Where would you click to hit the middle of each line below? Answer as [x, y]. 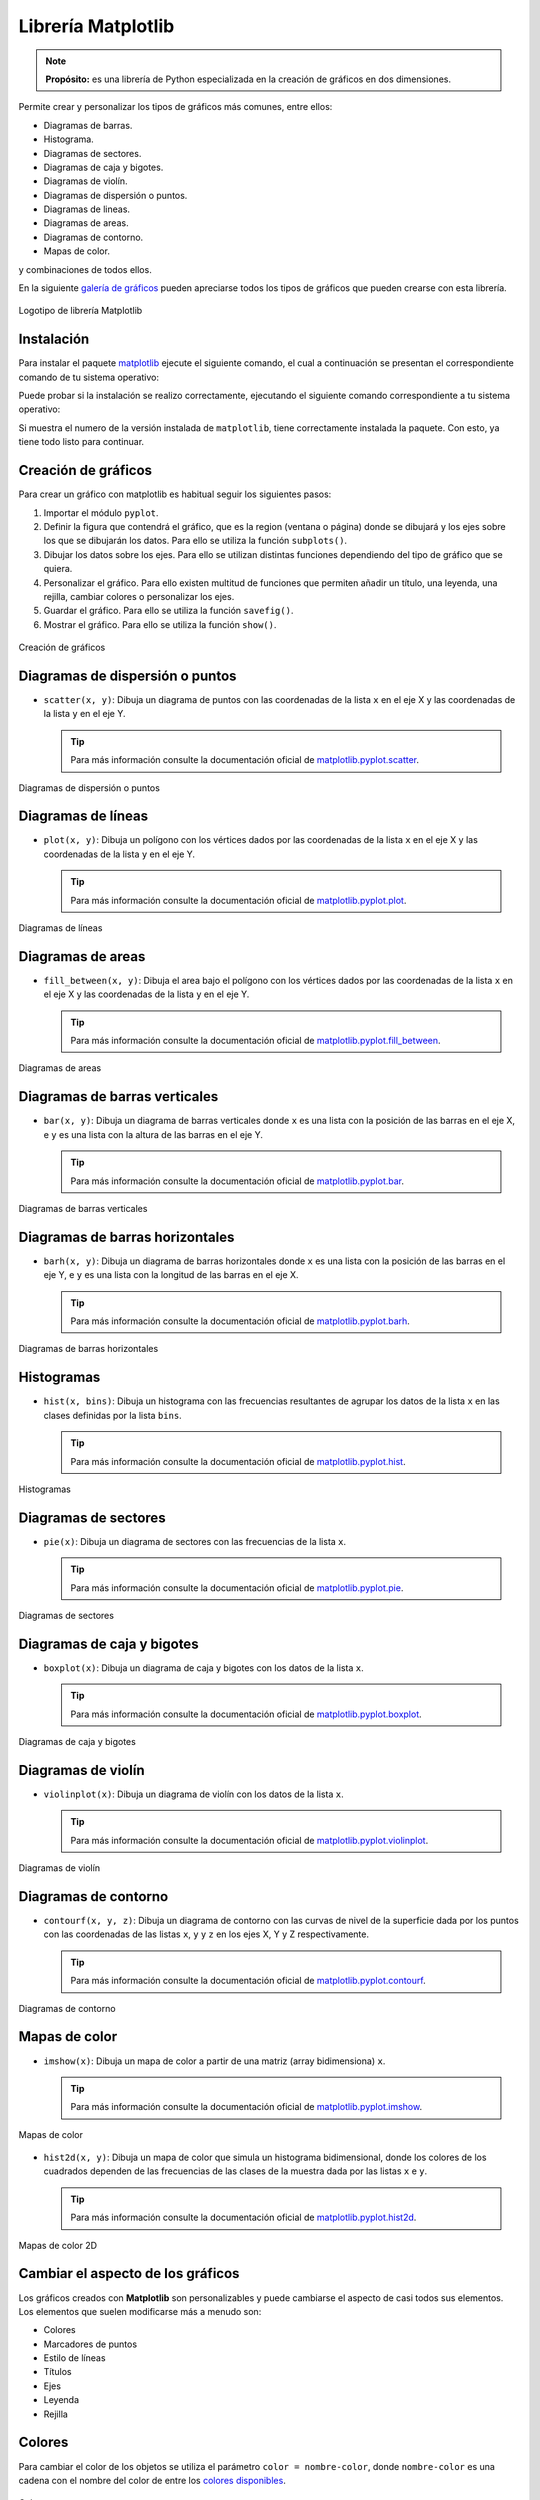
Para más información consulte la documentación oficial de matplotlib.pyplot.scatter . [245, 760]
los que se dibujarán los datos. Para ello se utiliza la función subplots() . [195, 541]
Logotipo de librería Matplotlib [80, 311]
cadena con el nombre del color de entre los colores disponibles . [152, 2480]
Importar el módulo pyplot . [101, 512]
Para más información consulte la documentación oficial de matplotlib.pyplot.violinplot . [249, 1840]
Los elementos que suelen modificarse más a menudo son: [140, 2311]
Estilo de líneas [74, 2358]
